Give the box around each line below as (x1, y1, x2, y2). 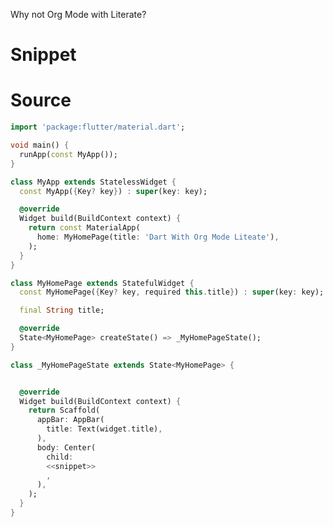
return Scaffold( (28, 405, 101, 416)
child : (46, 452, 74, 462)
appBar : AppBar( (36, 415, 105, 425)
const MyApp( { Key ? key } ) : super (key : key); (19, 186, 208, 196)
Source (10, 89, 72, 112)
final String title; (19, 305, 105, 316)
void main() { (10, 140, 70, 150)
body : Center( (36, 442, 97, 453)
